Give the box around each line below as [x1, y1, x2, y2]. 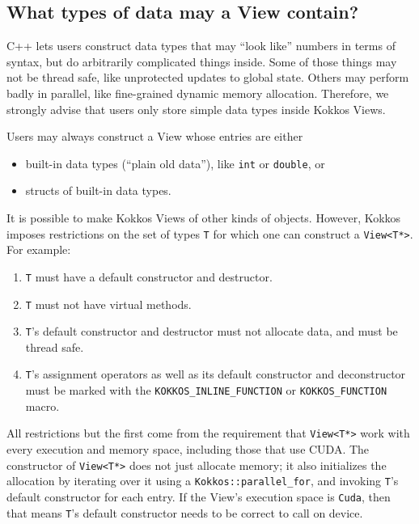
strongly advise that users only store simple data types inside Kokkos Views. [6, 100, 386, 117]
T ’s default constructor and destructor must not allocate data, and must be [25, 323, 398, 340]
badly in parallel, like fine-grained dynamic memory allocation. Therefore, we [6, 84, 389, 101]
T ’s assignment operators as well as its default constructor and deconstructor [25, 366, 406, 382]
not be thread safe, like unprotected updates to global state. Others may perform [6, 69, 409, 86]
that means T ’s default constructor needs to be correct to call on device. [6, 504, 363, 521]
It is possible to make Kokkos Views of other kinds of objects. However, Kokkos [6, 209, 401, 226]
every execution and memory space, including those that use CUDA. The [6, 440, 370, 457]
